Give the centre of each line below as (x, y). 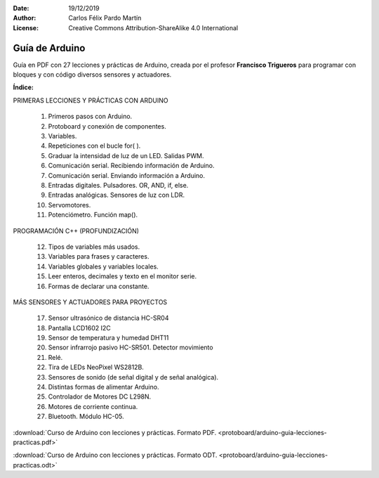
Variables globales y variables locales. (104, 266)
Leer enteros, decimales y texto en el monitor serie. (122, 276)
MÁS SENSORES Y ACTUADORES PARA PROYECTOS (90, 302)
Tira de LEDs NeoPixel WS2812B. (96, 367)
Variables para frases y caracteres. (99, 257)
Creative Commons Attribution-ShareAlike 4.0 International (153, 27)
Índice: (24, 87)
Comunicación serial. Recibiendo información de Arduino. (131, 166)
